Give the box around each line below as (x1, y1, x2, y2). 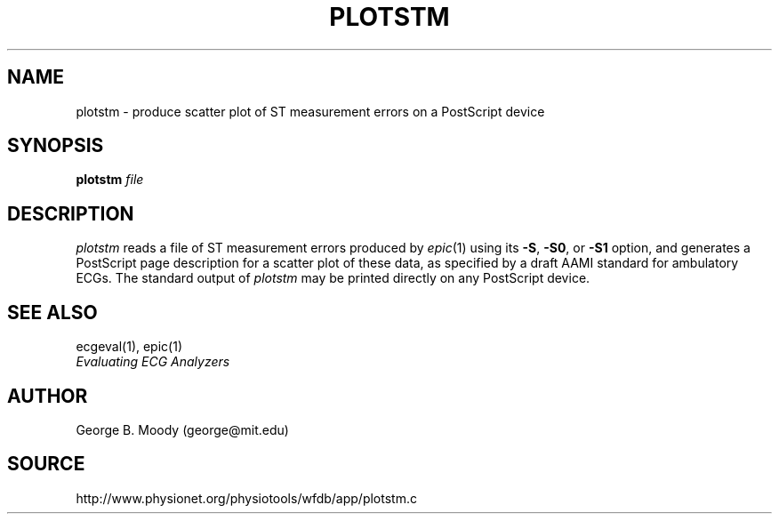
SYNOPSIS (7, 134, 104, 157)
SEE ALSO (7, 301, 98, 324)
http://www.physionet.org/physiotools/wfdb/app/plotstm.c (76, 490, 417, 506)
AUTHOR (7, 384, 88, 407)
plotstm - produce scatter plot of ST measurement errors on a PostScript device (76, 103, 545, 119)
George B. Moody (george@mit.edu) (76, 421, 289, 437)
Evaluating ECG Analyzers (76, 354, 230, 370)
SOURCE (7, 453, 85, 476)
